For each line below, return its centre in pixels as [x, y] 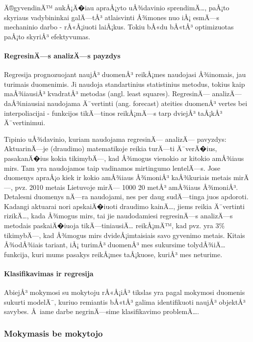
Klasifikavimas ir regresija [49, 274]
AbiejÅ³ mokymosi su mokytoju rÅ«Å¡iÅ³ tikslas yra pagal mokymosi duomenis [125, 292]
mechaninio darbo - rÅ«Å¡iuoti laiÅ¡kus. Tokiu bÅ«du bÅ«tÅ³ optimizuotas [119, 27]
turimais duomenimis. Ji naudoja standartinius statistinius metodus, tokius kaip [125, 84]
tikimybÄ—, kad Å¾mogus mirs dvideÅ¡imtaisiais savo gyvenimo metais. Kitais [125, 235]
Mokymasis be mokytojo [53, 333]
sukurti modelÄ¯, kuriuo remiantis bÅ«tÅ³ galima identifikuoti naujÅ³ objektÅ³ [125, 302]
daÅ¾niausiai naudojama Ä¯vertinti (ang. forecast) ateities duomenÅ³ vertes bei [126, 103]
